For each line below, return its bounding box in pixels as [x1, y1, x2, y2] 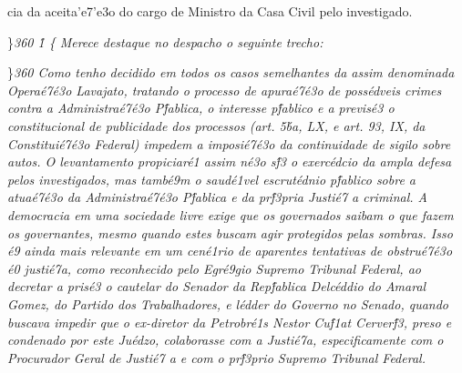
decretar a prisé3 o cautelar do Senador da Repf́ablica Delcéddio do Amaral [7, 277, 426, 296]
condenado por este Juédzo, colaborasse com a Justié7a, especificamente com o [7, 330, 444, 349]
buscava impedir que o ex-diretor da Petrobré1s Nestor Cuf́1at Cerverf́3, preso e [7, 312, 452, 331]
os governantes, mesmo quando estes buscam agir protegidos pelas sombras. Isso [7, 223, 453, 242]
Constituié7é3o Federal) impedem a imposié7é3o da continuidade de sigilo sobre [7, 134, 451, 153]
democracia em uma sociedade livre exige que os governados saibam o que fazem [7, 205, 454, 224]
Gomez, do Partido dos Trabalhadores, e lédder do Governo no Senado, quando [7, 294, 448, 313]
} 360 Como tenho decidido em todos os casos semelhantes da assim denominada [7, 63, 455, 82]
